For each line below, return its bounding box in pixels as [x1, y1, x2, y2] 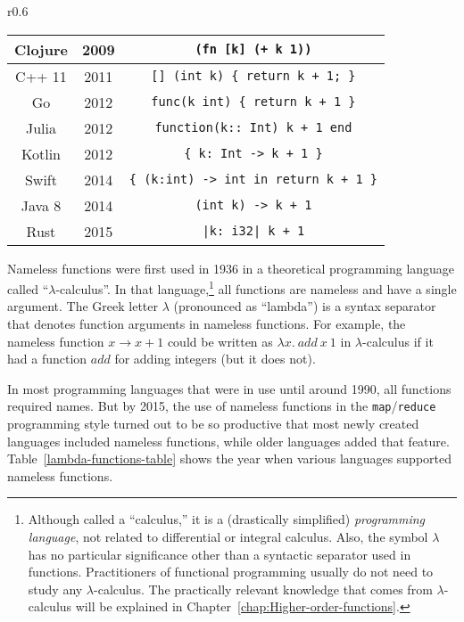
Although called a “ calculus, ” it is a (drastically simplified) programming [28, 510, 426, 528]
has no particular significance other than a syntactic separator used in [28, 544, 411, 563]
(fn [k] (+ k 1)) [195, 42, 312, 57]
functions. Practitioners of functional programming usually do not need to [28, 562, 434, 581]
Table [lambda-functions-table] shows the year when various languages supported [7, 449, 452, 468]
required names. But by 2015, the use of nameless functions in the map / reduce [7, 397, 436, 415]
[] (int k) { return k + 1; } [151, 69, 356, 84]
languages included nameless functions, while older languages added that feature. [7, 431, 450, 450]
